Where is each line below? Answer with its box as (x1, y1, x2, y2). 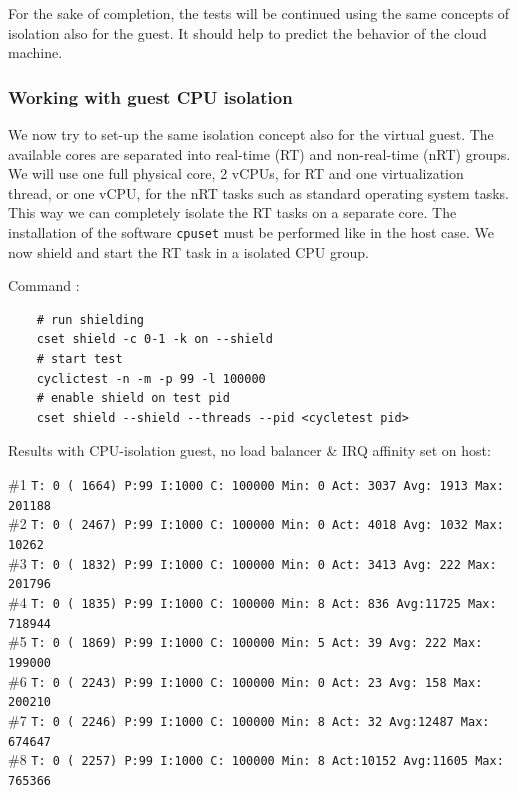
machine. (8, 42, 63, 63)
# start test (36, 352, 123, 366)
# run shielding (36, 312, 145, 327)
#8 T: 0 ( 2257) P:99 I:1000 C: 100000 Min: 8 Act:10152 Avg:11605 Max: (8, 749, 504, 770)
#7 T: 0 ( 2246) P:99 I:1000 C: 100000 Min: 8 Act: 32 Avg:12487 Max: (8, 709, 490, 730)
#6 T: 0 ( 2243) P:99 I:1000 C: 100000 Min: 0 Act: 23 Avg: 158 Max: (8, 670, 483, 691)
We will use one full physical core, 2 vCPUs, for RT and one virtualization (8, 163, 464, 184)
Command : (8, 275, 80, 296)
